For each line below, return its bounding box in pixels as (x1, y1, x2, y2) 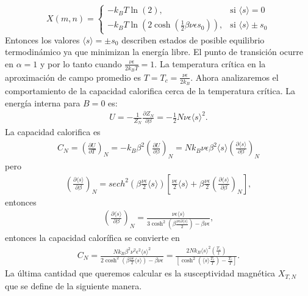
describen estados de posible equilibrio (121, 33, 265, 46)
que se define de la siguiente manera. (5, 279, 142, 292)
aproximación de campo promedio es (5, 70, 141, 83)
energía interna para (5, 96, 81, 109)
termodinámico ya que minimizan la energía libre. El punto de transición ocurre (5, 45, 303, 58)
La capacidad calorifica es (5, 125, 101, 138)
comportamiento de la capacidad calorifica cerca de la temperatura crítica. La (5, 84, 296, 97)
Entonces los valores (5, 33, 80, 46)
